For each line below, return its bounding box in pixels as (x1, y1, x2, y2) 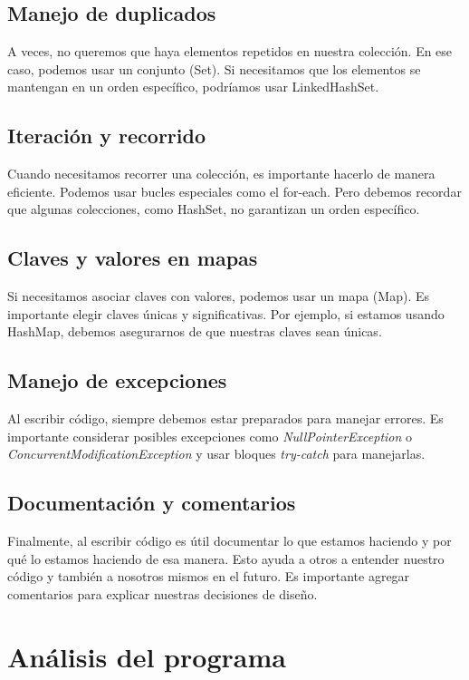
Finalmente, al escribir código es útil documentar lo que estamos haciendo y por (7, 531, 452, 550)
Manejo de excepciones (7, 366, 227, 394)
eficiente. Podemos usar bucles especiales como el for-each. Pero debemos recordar (7, 181, 462, 200)
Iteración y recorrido (7, 121, 206, 150)
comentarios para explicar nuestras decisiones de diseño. (7, 584, 318, 603)
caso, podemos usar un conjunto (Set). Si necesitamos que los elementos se (7, 59, 421, 78)
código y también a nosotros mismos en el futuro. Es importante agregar (7, 567, 410, 586)
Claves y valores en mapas (7, 244, 258, 272)
